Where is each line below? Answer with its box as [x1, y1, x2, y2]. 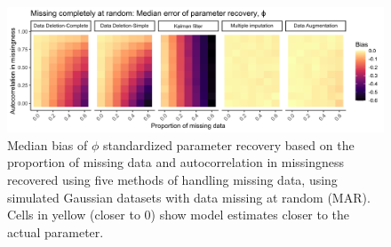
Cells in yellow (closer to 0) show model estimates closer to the [7, 205, 350, 224]
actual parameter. [7, 222, 104, 241]
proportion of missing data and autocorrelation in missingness [7, 153, 345, 171]
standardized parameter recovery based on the [103, 135, 355, 154]
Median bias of [7, 135, 88, 154]
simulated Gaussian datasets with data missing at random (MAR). [7, 187, 371, 206]
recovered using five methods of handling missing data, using [7, 170, 338, 188]
